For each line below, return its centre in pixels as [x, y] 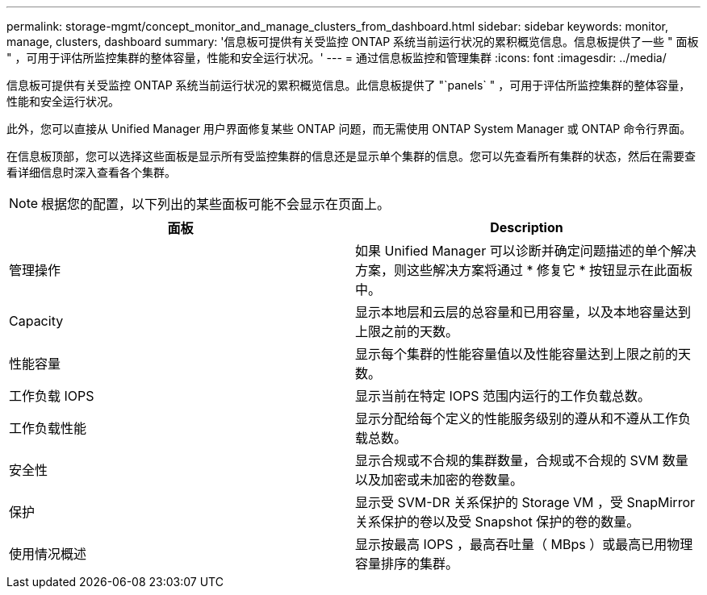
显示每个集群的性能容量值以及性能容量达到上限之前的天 [523, 354]
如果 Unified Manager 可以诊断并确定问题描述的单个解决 [526, 251]
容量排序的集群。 [407, 564]
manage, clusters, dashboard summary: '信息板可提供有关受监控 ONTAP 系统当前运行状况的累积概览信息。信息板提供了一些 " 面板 [353, 42]
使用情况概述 [48, 554]
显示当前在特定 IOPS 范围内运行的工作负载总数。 [503, 396]
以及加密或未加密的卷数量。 [439, 480]
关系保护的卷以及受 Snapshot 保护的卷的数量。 [498, 522]
